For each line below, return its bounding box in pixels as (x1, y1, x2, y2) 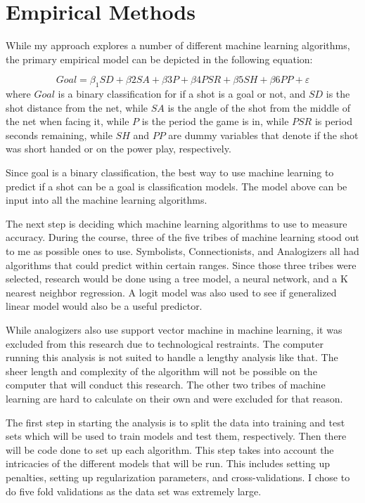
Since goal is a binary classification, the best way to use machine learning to (6, 165, 334, 180)
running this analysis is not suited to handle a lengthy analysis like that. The (6, 350, 338, 365)
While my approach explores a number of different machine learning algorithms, (6, 38, 350, 53)
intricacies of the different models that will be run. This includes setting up (6, 456, 330, 471)
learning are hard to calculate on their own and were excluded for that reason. (6, 391, 343, 405)
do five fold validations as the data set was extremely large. (6, 483, 262, 498)
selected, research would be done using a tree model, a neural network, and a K (6, 271, 348, 286)
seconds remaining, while (6, 127, 113, 142)
